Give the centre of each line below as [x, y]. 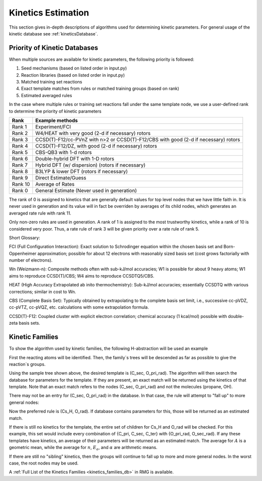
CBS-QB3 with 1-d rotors [64, 152]
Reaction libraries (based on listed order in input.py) [73, 75]
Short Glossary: [25, 237]
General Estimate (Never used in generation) [86, 190]
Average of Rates [55, 184]
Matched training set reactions [52, 82]
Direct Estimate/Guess [61, 178]
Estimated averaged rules [47, 95]
